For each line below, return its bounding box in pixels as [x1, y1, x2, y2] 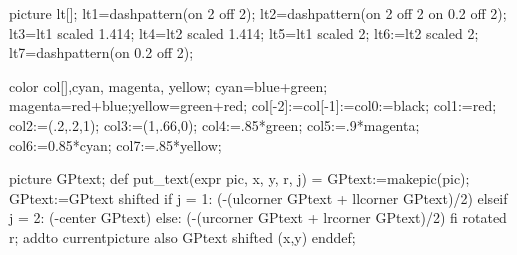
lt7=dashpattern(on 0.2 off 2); [9, 42, 194, 63]
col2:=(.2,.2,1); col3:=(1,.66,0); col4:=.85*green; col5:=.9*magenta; [9, 114, 420, 135]
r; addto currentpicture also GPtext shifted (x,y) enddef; [9, 226, 356, 247]
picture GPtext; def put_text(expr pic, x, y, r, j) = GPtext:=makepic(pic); [9, 168, 470, 189]
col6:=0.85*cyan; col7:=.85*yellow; [9, 134, 222, 155]
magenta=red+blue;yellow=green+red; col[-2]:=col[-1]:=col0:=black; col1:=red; [9, 95, 497, 116]
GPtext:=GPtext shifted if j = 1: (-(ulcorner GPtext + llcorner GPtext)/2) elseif [9, 187, 508, 208]
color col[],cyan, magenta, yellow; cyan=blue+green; [9, 75, 328, 96]
